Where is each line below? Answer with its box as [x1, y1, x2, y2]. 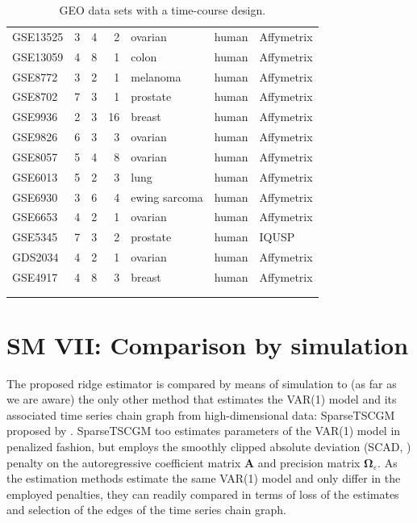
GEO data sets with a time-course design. [59, 2, 266, 18]
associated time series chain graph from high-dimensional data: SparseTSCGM [6, 406, 395, 423]
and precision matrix [257, 454, 361, 471]
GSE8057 [12, 148, 58, 165]
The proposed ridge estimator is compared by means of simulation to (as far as [6, 374, 397, 391]
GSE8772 [12, 68, 58, 85]
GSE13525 [12, 27, 64, 44]
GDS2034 [12, 249, 59, 266]
